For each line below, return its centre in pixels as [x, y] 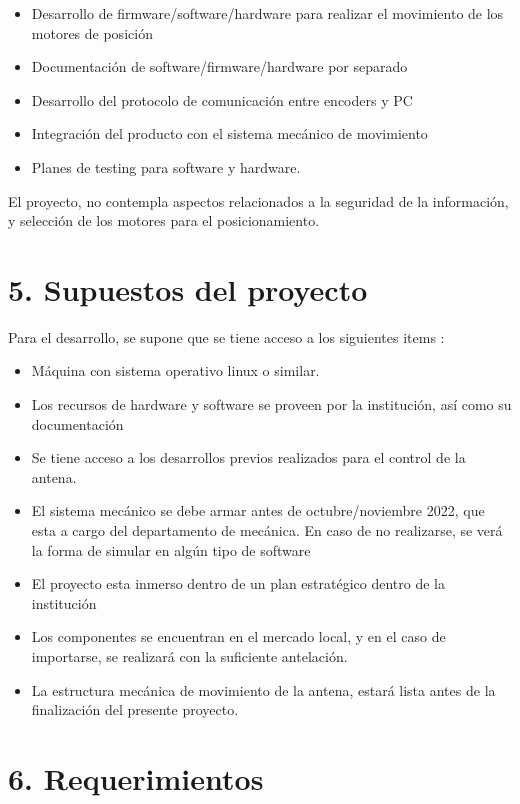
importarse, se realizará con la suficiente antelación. [189, 656]
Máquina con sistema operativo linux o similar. [175, 370]
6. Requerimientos [136, 777]
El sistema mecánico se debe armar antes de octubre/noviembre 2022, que [258, 510]
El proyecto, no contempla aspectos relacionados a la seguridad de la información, [258, 200]
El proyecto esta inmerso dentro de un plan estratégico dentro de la [238, 583]
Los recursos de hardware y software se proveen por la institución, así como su [271, 404]
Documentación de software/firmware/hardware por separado [219, 66]
